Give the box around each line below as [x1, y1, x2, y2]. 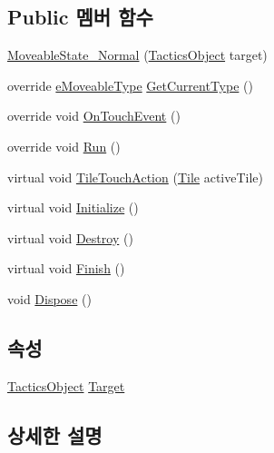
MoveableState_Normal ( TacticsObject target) [7, 45, 268, 64]
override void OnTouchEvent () [7, 106, 181, 125]
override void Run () [7, 136, 121, 155]
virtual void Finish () [7, 259, 125, 278]
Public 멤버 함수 [7, 3, 153, 31]
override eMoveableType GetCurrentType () [7, 75, 253, 94]
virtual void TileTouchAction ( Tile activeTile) [7, 167, 264, 186]
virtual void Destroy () [7, 228, 133, 247]
